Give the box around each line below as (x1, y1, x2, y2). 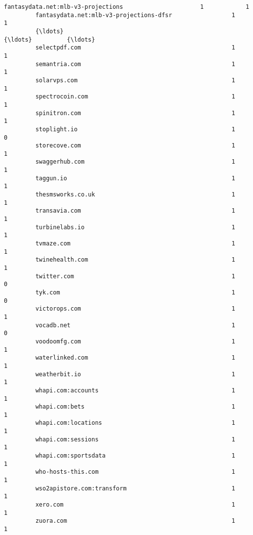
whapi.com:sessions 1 (35, 436, 235, 443)
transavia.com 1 (35, 207, 235, 215)
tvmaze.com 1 (35, 240, 235, 247)
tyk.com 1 (35, 289, 235, 296)
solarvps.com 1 (35, 76, 235, 84)
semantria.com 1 (35, 60, 235, 68)
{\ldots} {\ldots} (4, 36, 95, 43)
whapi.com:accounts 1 (35, 387, 235, 394)
